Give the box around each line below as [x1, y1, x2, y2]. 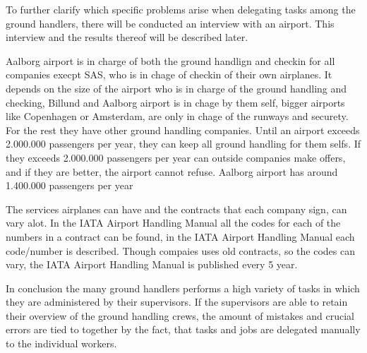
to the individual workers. [6, 336, 117, 351]
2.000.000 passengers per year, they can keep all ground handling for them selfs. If [6, 136, 361, 151]
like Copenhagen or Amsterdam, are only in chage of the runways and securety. [6, 109, 349, 124]
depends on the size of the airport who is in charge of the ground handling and [6, 80, 347, 95]
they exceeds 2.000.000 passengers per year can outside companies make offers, [6, 150, 346, 164]
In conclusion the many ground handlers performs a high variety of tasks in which [6, 280, 360, 295]
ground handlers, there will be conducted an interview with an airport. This [6, 16, 335, 30]
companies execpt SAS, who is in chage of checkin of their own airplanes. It [6, 67, 332, 82]
